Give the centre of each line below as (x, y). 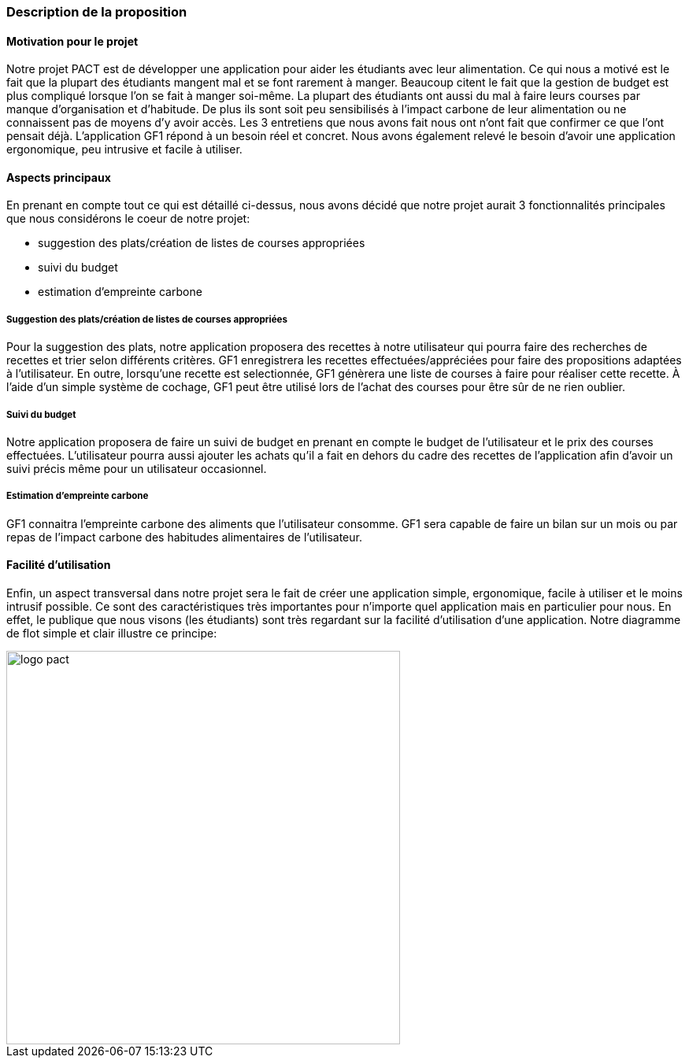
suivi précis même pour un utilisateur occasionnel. (137, 469)
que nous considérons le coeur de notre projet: (128, 219)
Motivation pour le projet (72, 41)
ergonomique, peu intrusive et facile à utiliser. (124, 150)
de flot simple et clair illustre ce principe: (112, 633)
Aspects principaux (59, 177)
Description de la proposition (97, 12)
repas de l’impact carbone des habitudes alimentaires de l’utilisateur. (184, 537)
